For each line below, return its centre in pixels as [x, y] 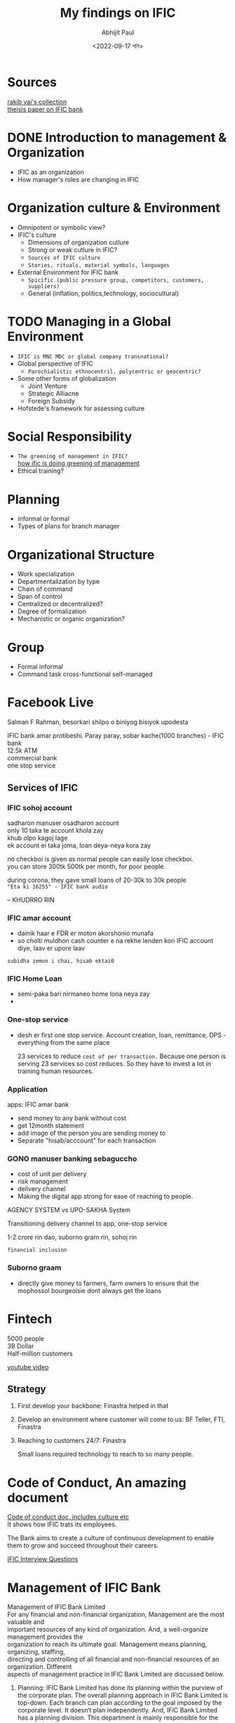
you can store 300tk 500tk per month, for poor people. [87, 866]
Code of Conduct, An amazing [97, 1482]
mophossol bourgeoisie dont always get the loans [89, 1290]
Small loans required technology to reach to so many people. [105, 1454]
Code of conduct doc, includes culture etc [68, 1517]
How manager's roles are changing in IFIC [78, 179]
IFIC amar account [39, 918]
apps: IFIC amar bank [38, 1105]
